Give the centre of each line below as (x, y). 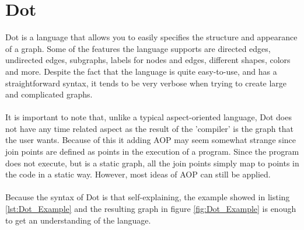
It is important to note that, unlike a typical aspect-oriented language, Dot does (148, 117)
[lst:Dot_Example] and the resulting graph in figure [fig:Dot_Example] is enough (151, 209)
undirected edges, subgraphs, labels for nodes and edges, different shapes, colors (148, 60)
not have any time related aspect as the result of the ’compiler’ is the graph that (149, 128)
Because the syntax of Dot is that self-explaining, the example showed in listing (148, 197)
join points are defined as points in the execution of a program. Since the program (152, 151)
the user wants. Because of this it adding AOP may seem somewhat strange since (151, 140)
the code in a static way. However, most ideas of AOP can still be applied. (138, 174)
